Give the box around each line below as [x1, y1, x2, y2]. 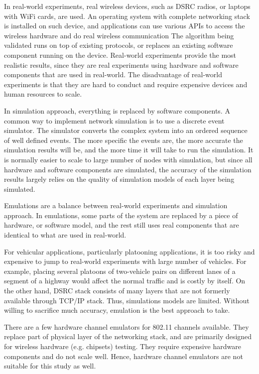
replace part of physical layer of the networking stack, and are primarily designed [4, 331, 252, 342]
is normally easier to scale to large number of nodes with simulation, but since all [4, 154, 253, 164]
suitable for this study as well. [4, 361, 96, 371]
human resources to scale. [4, 89, 82, 99]
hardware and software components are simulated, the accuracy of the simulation [4, 164, 252, 174]
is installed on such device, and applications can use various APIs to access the [4, 20, 245, 31]
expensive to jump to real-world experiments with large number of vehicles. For [4, 256, 247, 266]
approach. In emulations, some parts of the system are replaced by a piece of [4, 210, 238, 220]
